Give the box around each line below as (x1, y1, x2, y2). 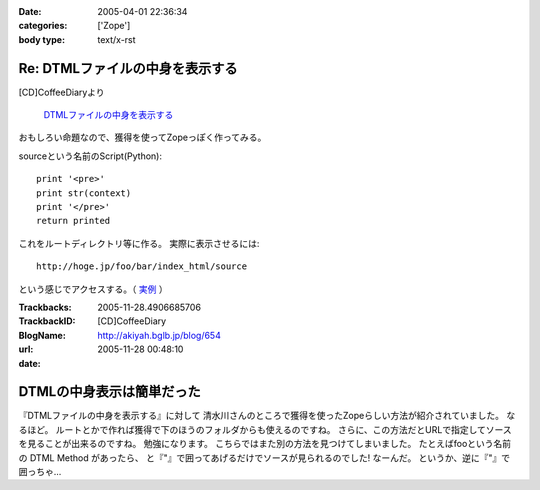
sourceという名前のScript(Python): (18, 150, 162, 162)
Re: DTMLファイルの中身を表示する (18, 60, 238, 77)
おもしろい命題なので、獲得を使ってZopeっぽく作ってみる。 (18, 131, 267, 144)
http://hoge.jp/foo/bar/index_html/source (36, 261, 248, 272)
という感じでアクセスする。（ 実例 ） (18, 283, 169, 295)
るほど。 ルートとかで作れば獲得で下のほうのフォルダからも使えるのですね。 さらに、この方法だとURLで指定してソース (18, 423, 512, 435)
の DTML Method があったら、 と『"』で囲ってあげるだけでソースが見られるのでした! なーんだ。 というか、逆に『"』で (18, 451, 511, 464)
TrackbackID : (18, 315, 76, 327)
